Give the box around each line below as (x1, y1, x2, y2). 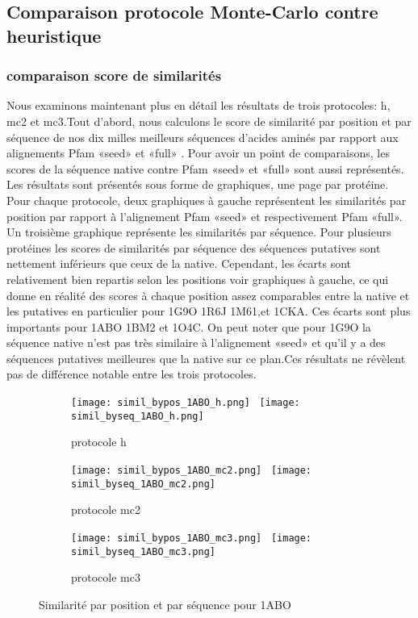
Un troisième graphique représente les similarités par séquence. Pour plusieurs (6, 223, 391, 240)
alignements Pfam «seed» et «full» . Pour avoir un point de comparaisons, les (6, 144, 390, 161)
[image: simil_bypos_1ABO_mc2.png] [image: (71, 464, 312, 476)
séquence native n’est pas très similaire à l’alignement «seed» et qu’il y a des (6, 334, 386, 351)
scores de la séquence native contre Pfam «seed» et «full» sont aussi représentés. (6, 160, 404, 177)
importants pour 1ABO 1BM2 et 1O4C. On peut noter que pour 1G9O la (6, 318, 371, 335)
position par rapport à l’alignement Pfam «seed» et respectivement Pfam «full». (6, 207, 403, 224)
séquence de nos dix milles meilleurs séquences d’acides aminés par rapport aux (6, 128, 399, 145)
